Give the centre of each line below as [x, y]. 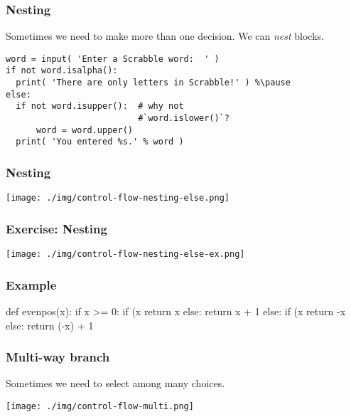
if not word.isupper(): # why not [100, 106]
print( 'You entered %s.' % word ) [100, 142]
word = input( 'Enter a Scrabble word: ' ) [113, 59]
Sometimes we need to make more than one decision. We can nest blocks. [165, 36]
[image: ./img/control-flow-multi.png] [100, 407]
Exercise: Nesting [56, 228]
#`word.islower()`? [184, 118]
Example [31, 284]
